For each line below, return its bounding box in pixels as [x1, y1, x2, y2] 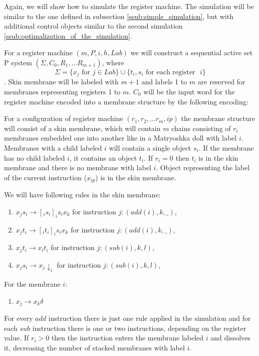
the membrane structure [181, 113, 255, 124]
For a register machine [4, 47, 73, 58]
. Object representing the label [156, 162, 250, 173]
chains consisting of [171, 123, 231, 133]
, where [102, 57, 124, 67]
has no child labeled [4, 152, 65, 163]
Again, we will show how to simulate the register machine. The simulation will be [4, 1, 254, 11]
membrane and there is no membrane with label [4, 162, 151, 173]
